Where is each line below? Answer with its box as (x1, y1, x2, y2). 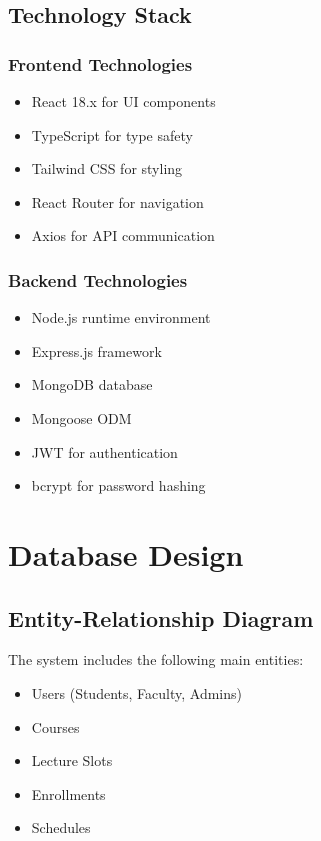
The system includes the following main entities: (8, 649, 304, 670)
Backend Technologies (8, 267, 188, 292)
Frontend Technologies (8, 51, 193, 76)
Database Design (8, 533, 244, 574)
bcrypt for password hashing (31, 475, 206, 496)
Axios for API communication (31, 225, 215, 246)
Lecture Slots (31, 750, 113, 771)
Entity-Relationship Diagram (8, 602, 314, 633)
